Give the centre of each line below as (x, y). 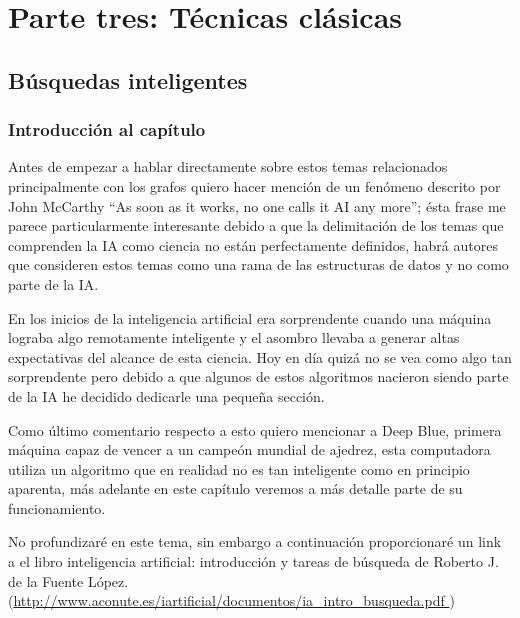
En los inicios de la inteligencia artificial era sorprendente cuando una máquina (250, 317)
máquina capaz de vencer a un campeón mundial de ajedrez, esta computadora (249, 449)
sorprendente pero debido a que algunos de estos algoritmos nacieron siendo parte (258, 376)
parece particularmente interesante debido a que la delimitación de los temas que (256, 225)
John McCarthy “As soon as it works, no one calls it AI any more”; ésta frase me (257, 205)
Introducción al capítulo (107, 129)
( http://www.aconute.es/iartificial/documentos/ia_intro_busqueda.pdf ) (231, 600)
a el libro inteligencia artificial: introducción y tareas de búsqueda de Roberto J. (253, 561)
